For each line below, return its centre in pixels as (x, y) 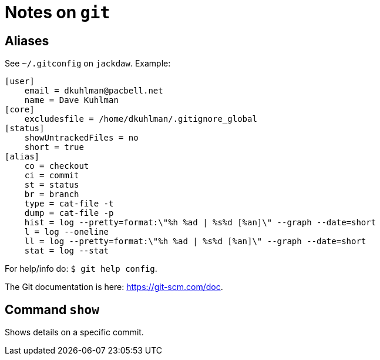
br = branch (52, 194)
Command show (52, 309)
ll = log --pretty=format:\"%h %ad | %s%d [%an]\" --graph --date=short (195, 241)
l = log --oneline (67, 232)
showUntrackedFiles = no (81, 138)
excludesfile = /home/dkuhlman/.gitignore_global (141, 119)
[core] (20, 110)
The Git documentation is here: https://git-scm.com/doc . (114, 287)
